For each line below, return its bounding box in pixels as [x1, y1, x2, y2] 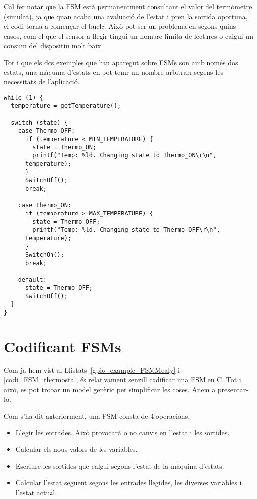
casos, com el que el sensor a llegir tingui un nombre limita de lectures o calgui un [4, 30, 253, 41]
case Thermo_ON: [18, 202, 72, 209]
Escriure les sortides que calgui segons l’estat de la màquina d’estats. [15, 460, 224, 471]
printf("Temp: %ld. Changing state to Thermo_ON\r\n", [32, 152, 217, 159]
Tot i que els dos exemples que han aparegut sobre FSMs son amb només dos [4, 57, 238, 67]
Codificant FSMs [4, 336, 121, 356]
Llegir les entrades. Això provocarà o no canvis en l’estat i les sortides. [15, 427, 230, 437]
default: [18, 276, 47, 284]
